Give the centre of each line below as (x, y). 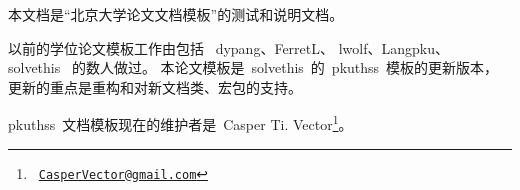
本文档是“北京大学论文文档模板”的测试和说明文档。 (176, 14)
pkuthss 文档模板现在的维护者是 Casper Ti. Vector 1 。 (180, 123)
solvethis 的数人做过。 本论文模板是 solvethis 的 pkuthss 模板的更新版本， (253, 67)
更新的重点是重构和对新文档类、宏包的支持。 (155, 86)
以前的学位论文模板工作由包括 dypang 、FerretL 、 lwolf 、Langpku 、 (228, 47)
